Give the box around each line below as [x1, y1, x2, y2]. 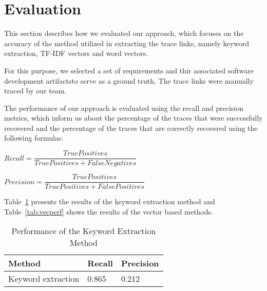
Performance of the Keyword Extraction [11, 225, 156, 237]
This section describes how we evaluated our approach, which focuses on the [4, 28, 244, 38]
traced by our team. [4, 85, 67, 96]
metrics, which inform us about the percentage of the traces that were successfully [4, 112, 263, 123]
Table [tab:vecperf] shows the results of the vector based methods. [4, 206, 213, 217]
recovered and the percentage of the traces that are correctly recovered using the [4, 122, 258, 133]
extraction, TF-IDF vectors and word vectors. [4, 48, 148, 59]
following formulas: [4, 132, 64, 143]
